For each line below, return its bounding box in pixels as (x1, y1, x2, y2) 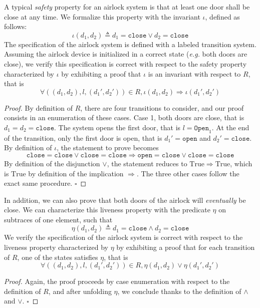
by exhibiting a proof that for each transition (116, 242, 255, 252)
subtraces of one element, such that (4, 214, 113, 224)
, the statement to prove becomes (57, 142, 159, 153)
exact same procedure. (4, 178, 73, 188)
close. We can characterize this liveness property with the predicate (4, 204, 210, 215)
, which (230, 158, 252, 168)
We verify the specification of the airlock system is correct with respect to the (4, 232, 243, 242)
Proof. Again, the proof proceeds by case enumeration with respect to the (4, 276, 230, 286)
